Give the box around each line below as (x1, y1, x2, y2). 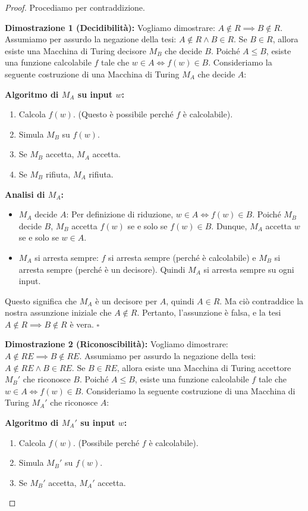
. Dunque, (211, 219, 247, 232)
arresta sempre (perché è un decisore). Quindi (18, 263, 186, 275)
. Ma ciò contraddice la (219, 294, 304, 307)
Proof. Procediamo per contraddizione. (5, 1, 145, 13)
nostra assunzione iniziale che (5, 306, 112, 319)
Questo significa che (5, 294, 77, 307)
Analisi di (5, 188, 45, 200)
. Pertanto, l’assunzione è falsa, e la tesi (137, 306, 281, 319)
